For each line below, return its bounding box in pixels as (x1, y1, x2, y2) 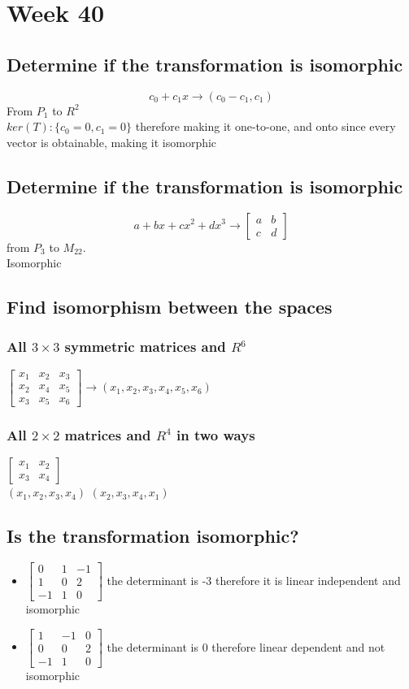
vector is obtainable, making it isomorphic (7, 133, 217, 150)
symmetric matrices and (64, 336, 226, 357)
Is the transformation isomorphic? (7, 523, 299, 548)
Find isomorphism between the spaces (7, 294, 333, 319)
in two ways (176, 425, 255, 445)
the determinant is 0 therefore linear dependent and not (107, 638, 385, 655)
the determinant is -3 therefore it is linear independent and (107, 571, 401, 588)
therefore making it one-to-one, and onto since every (135, 118, 396, 135)
